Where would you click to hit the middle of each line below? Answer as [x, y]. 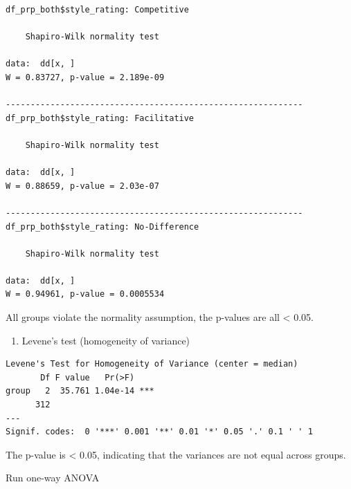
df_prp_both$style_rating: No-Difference [102, 227]
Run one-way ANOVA [53, 478]
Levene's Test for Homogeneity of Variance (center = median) [152, 364]
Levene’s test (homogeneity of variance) [106, 340]
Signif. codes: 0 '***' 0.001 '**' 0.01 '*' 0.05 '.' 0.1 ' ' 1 [159, 432]
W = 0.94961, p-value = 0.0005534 [85, 294]
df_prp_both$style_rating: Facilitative [100, 118]
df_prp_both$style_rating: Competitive [97, 10]
